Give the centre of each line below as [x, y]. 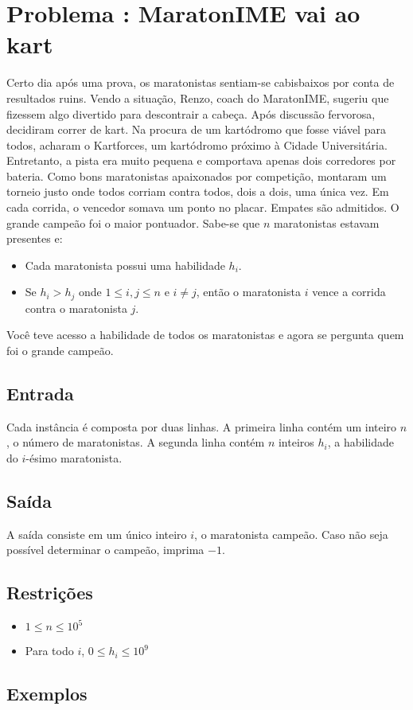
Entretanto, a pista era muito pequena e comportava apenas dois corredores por [201, 160]
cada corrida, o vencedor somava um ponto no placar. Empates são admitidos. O [203, 207]
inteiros [296, 442]
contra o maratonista [76, 308]
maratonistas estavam [327, 222]
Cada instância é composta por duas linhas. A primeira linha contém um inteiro [202, 426]
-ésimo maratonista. [74, 458]
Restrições [50, 593]
